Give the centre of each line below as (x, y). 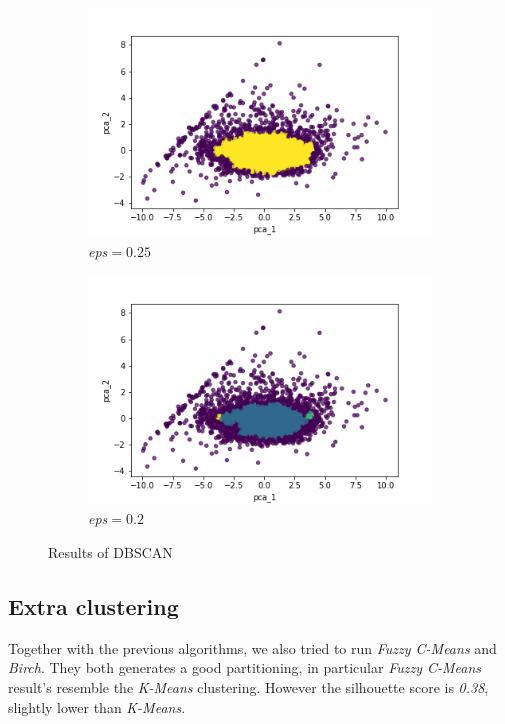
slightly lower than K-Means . (97, 706)
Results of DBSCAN (110, 552)
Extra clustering (93, 606)
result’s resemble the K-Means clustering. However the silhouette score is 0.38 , (248, 687)
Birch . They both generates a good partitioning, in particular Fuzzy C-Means (245, 667)
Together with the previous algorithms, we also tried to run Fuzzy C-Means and (252, 647)
